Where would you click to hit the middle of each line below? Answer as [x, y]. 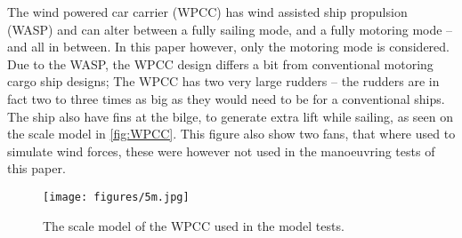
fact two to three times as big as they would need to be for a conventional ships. [226, 98]
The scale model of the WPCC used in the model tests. [194, 225]
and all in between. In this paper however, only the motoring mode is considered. [228, 47]
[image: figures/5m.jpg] [116, 197]
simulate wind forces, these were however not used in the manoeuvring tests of [221, 151]
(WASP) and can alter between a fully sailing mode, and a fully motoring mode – [230, 29]
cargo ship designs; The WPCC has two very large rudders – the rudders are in [223, 81]
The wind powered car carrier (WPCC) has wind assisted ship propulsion [207, 12]
